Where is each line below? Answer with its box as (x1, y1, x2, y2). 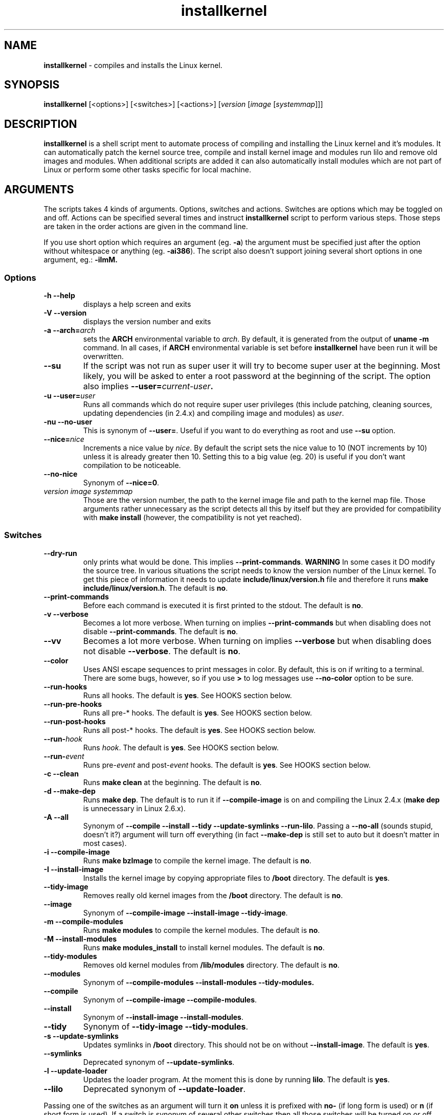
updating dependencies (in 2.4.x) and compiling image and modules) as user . (83, 408, 344, 417)
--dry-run (43, 548, 77, 557)
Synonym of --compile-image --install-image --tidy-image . (83, 908, 288, 917)
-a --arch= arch (43, 325, 96, 334)
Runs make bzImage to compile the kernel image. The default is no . (83, 856, 311, 865)
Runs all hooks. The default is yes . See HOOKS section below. (83, 690, 292, 700)
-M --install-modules (43, 934, 117, 943)
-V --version (43, 308, 87, 317)
